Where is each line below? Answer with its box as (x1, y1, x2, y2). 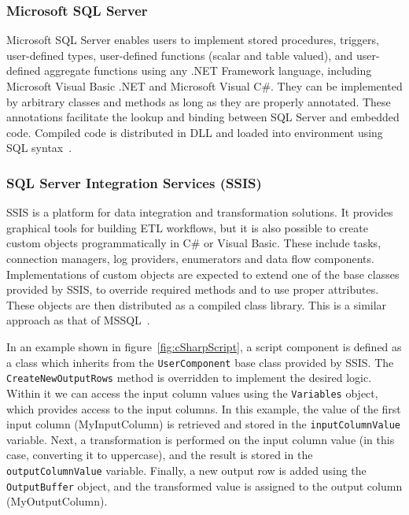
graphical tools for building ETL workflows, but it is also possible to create (6, 219, 368, 235)
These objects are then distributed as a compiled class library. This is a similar (6, 296, 387, 313)
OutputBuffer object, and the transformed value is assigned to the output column (6, 477, 403, 494)
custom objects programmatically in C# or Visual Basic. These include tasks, (6, 235, 381, 251)
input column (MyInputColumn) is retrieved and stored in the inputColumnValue (6, 416, 401, 432)
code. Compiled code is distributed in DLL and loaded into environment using (6, 124, 383, 140)
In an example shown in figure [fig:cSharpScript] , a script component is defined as (6, 338, 402, 354)
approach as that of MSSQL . (6, 312, 150, 328)
